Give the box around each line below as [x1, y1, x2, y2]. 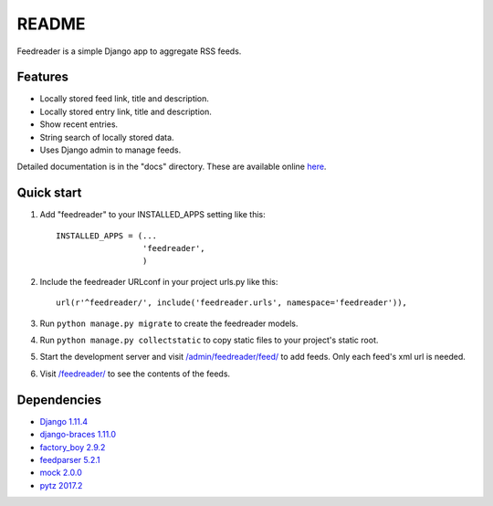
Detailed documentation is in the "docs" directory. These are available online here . [16, 161, 327, 173]
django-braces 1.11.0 [39, 429, 117, 440]
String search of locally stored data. [39, 132, 174, 142]
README [16, 14, 86, 34]
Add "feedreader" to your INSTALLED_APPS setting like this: [39, 209, 267, 220]
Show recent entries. [39, 119, 119, 130]
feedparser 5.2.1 [39, 454, 100, 465]
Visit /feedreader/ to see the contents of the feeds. [39, 368, 231, 379]
